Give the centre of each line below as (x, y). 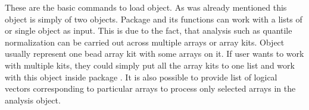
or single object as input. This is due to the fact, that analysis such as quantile (149, 30)
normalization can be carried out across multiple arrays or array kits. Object (145, 42)
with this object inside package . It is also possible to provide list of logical (141, 77)
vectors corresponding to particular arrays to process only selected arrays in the (150, 88)
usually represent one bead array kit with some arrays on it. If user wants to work (154, 54)
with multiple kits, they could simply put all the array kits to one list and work (150, 65)
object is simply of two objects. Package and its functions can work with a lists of (154, 19)
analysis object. (33, 100)
